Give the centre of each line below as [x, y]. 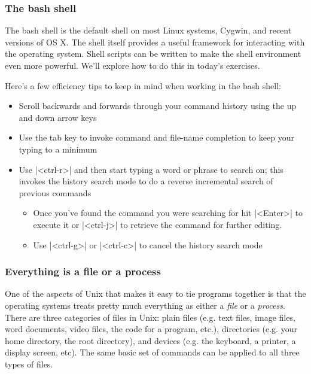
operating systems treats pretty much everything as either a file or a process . [145, 305]
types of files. [29, 364]
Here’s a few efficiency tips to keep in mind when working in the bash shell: [143, 85]
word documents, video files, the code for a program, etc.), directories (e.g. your [151, 329]
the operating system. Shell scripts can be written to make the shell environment [153, 54]
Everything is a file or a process [83, 271]
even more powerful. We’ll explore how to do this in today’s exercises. [132, 65]
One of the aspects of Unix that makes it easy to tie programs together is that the [155, 294]
